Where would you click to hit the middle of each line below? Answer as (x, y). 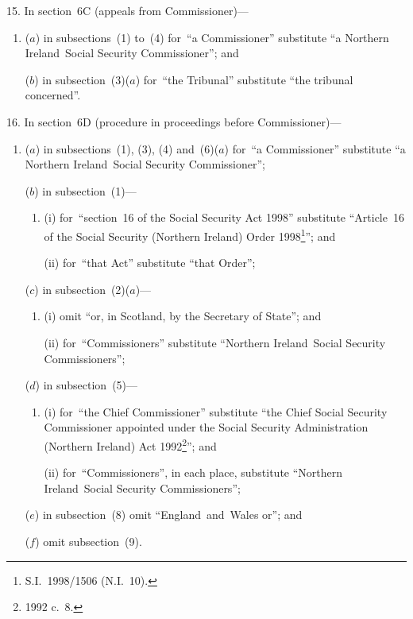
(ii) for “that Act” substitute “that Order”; (150, 263)
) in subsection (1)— (85, 190)
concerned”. (53, 95)
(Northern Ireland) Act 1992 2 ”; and (130, 444)
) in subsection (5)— (87, 385)
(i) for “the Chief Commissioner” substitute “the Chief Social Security (216, 411)
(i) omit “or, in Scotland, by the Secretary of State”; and (183, 316)
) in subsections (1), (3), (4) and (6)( (127, 148)
